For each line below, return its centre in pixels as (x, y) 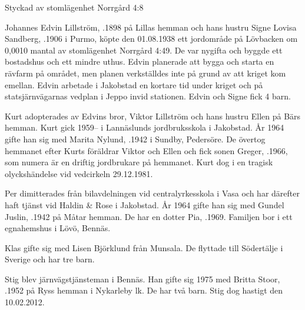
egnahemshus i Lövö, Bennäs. (58, 228)
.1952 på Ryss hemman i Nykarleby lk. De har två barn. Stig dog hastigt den (144, 290)
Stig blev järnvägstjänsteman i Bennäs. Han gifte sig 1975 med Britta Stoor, (142, 279)
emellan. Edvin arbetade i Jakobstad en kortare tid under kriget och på (134, 84)
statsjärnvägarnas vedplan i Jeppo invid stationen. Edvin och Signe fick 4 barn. (148, 96)
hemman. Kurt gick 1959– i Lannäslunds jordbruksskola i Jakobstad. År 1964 (145, 127)
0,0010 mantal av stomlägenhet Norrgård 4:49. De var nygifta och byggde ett (144, 50)
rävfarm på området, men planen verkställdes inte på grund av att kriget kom (145, 73)
